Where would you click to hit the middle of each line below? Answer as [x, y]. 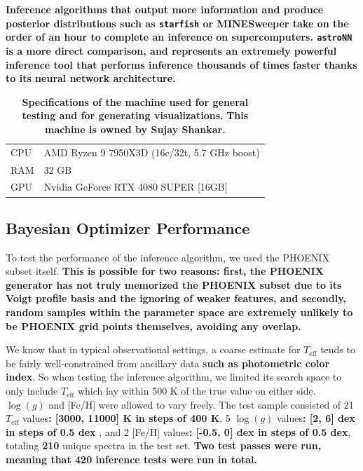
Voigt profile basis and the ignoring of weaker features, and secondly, [176, 298]
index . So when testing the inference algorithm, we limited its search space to [174, 377]
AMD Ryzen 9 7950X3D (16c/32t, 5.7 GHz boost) [152, 152]
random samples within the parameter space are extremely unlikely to [179, 312]
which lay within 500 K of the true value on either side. [197, 391]
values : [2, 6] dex [316, 418]
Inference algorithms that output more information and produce [165, 9]
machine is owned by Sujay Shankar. [135, 129]
